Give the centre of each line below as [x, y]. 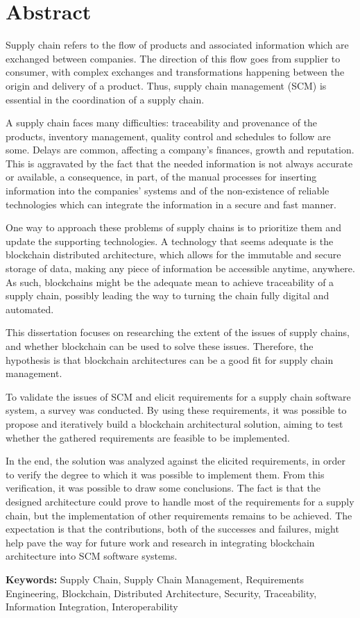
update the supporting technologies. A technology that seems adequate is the [170, 241]
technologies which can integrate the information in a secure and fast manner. [171, 204]
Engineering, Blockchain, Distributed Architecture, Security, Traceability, [161, 593]
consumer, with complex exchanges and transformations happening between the [175, 72]
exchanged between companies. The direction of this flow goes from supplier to [173, 58]
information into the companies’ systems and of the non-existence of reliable [168, 191]
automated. [30, 309]
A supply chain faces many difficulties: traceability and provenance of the [162, 123]
